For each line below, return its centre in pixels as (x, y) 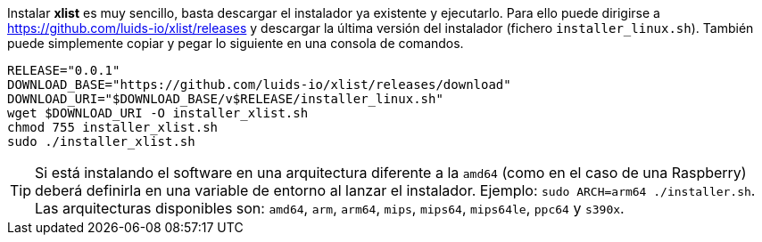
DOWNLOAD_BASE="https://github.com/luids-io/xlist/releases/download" (259, 85)
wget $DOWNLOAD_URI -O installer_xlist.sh (158, 113)
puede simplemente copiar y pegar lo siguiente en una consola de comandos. (236, 43)
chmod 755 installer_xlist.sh (113, 127)
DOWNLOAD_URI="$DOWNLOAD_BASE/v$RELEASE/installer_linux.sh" (225, 99)
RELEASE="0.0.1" (64, 70)
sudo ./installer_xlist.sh (101, 141)
